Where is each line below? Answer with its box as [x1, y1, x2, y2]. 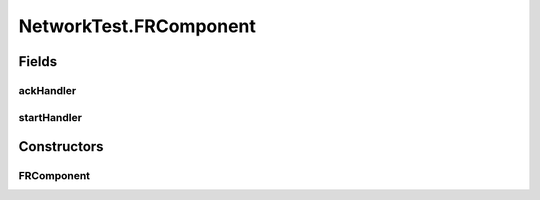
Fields [18, 53, 58, 70]
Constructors [18, 138, 104, 155]
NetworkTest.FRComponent [18, 15, 257, 37]
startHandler [18, 110, 82, 124]
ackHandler [18, 83, 77, 97]
